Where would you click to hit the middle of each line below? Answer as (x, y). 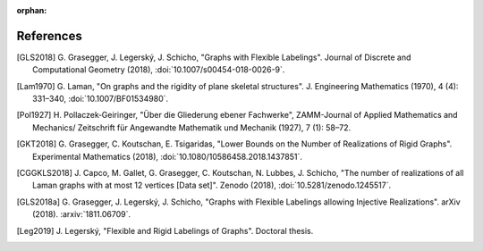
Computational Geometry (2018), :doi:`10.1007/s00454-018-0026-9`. (159, 70)
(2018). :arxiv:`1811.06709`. (82, 214)
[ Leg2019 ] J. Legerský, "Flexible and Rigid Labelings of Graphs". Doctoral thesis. (165, 230)
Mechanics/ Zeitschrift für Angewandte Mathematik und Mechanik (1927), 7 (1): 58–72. (192, 127)
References (49, 36)
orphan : (32, 10)
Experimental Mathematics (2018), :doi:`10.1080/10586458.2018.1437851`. (168, 156)
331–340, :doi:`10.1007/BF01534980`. (101, 99)
